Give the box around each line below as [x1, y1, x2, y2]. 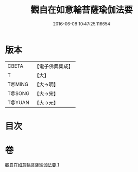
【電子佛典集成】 [34, 63, 74, 70]
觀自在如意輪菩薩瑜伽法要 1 [5, 162, 59, 168]
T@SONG [7, 90, 30, 96]
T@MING [7, 81, 29, 88]
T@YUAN [7, 99, 30, 106]
